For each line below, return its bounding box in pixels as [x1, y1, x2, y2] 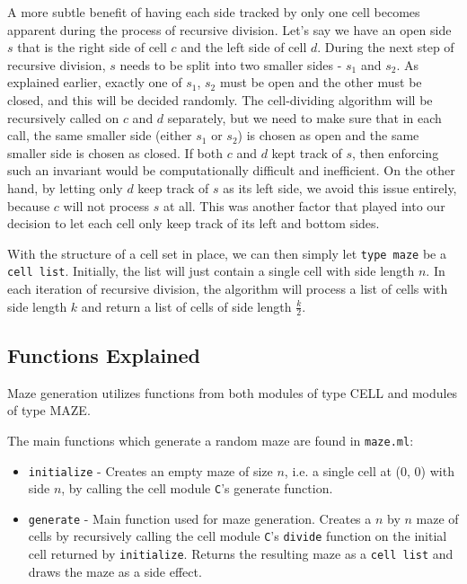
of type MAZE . [7, 401, 91, 420]
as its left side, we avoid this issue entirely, [223, 178, 457, 197]
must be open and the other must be [219, 73, 422, 92]
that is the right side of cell [17, 38, 167, 57]
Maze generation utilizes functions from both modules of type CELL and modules [7, 383, 458, 402]
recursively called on [7, 108, 119, 127]
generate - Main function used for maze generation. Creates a [28, 509, 372, 527]
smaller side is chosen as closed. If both [7, 143, 224, 162]
